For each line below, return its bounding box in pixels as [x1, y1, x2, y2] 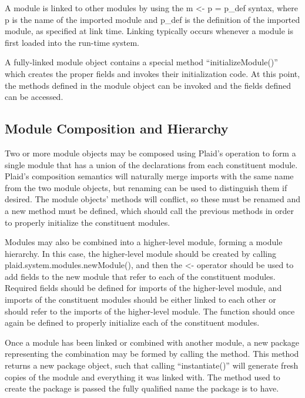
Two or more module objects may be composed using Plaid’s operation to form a [5, 146, 296, 159]
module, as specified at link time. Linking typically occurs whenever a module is [5, 25, 293, 37]
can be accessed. [5, 91, 63, 103]
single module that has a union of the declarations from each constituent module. [5, 158, 298, 170]
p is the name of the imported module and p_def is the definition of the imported [5, 13, 300, 25]
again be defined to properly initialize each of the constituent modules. [5, 316, 260, 329]
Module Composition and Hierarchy [5, 119, 229, 138]
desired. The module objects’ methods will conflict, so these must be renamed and [5, 193, 300, 205]
